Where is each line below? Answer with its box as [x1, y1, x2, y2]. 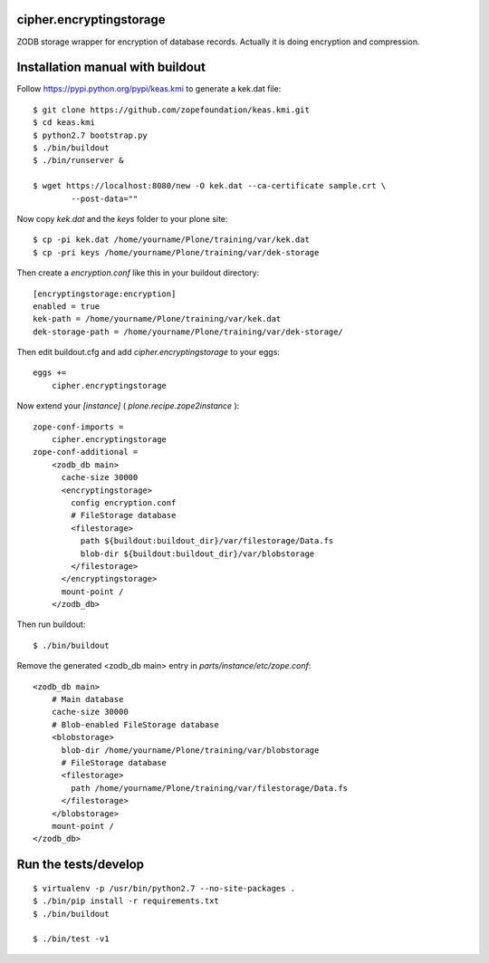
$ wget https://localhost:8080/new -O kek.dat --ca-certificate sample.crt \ [33, 181, 387, 191]
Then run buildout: [16, 619, 86, 630]
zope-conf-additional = [33, 447, 139, 457]
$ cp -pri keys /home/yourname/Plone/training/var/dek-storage [33, 247, 320, 257]
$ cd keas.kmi [33, 118, 95, 128]
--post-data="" [71, 193, 139, 204]
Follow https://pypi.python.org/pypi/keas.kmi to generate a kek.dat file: [16, 83, 282, 94]
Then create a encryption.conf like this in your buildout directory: [16, 267, 260, 278]
